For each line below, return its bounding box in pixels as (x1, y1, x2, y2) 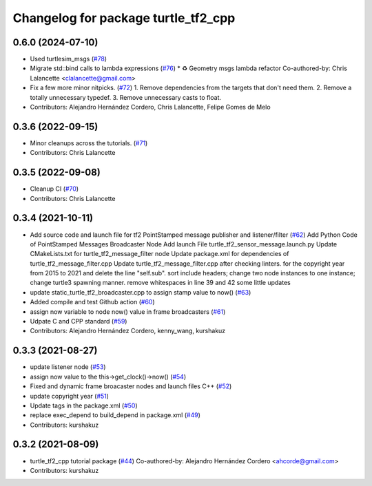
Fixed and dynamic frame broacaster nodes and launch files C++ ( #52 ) (30, 382, 232, 390)
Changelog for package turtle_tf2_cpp (12, 10, 236, 25)
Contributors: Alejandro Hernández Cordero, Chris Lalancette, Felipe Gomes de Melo (30, 103, 271, 112)
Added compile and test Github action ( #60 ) (30, 298, 155, 306)
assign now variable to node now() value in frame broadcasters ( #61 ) (30, 307, 226, 316)
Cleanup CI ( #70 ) (30, 184, 79, 193)
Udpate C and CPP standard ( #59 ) (30, 317, 127, 326)
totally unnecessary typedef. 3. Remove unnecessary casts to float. (30, 93, 222, 101)
